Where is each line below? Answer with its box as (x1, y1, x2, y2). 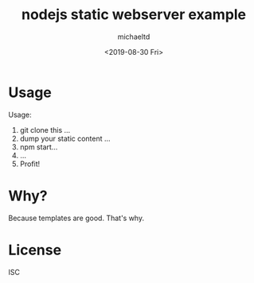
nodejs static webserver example (21, 6, 247, 24)
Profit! (19, 159, 41, 169)
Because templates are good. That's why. (8, 213, 145, 223)
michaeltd (117, 32, 150, 41)
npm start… (19, 141, 58, 152)
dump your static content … (19, 134, 111, 143)
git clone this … (19, 125, 71, 134)
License (8, 241, 62, 259)
